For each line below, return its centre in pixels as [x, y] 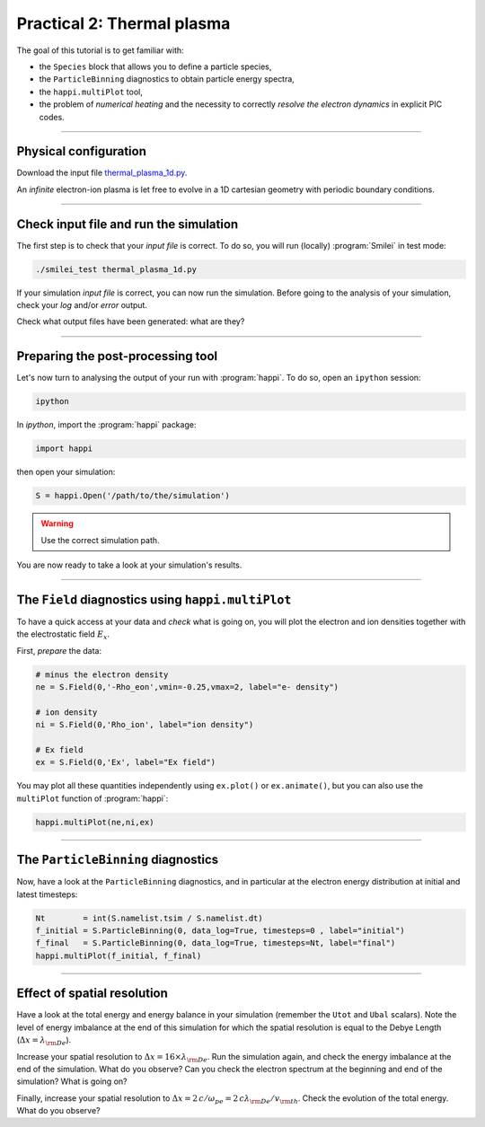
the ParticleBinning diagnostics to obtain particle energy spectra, [167, 79]
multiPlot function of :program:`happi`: [93, 798]
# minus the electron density [102, 674]
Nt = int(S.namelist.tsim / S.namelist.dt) [150, 918]
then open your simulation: [66, 472]
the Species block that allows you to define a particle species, [155, 66]
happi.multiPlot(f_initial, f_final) [119, 955]
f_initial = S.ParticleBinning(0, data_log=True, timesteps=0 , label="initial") [220, 931]
